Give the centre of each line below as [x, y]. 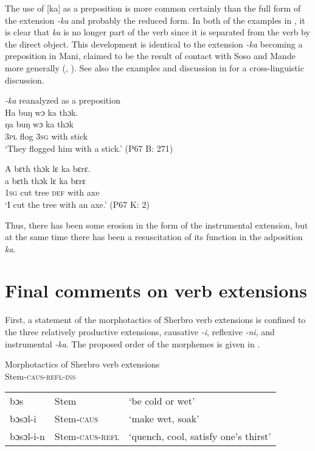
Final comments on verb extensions [156, 290]
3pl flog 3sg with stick [47, 136]
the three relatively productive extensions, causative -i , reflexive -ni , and [140, 332]
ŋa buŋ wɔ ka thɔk [39, 124]
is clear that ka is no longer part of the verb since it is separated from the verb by [157, 32]
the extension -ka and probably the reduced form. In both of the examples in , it [155, 20]
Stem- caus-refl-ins [40, 376]
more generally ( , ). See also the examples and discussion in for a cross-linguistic [154, 67]
